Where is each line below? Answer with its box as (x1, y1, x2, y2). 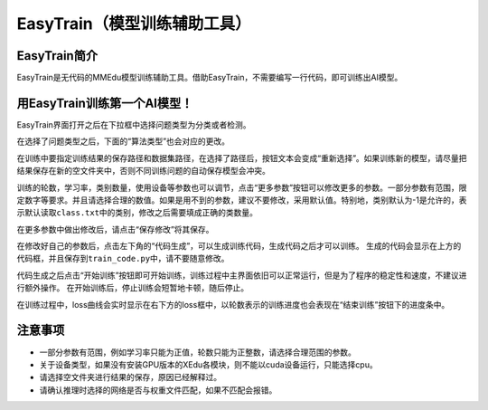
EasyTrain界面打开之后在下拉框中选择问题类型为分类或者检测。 (16, 119, 252, 130)
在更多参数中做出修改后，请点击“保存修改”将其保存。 (16, 224, 214, 234)
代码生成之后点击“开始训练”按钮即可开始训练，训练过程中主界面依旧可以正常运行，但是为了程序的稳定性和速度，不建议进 (16, 270, 467, 281)
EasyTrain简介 (16, 48, 99, 63)
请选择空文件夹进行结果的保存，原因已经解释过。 (39, 372, 221, 383)
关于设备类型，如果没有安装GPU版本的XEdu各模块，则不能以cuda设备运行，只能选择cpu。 (39, 358, 379, 370)
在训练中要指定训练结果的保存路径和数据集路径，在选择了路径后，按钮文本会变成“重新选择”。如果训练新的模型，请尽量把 (16, 152, 467, 163)
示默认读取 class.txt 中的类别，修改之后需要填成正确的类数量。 (16, 207, 258, 218)
